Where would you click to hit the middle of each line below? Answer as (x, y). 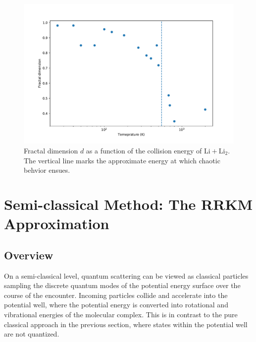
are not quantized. (32, 334)
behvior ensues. (47, 170)
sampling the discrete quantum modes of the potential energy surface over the (122, 285)
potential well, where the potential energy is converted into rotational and (116, 305)
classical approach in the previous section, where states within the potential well (126, 324)
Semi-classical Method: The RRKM (128, 204)
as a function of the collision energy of (144, 150)
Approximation (57, 223)
